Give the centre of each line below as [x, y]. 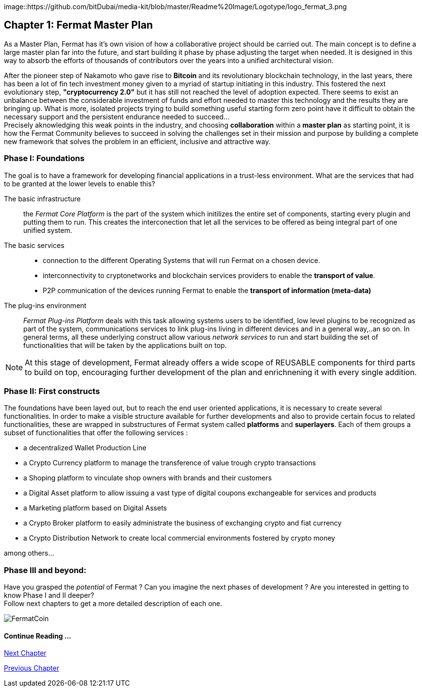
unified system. [48, 230]
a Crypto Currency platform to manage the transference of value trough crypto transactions [170, 463]
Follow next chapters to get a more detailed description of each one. [113, 604]
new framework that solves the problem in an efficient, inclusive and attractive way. [137, 141]
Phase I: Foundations [44, 158]
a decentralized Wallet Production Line [85, 448]
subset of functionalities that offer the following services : [96, 433]
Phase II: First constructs [52, 391]
